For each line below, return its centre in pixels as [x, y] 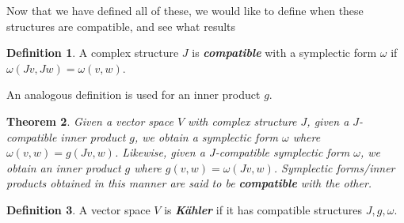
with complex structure [242, 121]
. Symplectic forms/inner [334, 167]
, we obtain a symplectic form [206, 136]
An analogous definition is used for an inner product [133, 94]
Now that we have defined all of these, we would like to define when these [185, 10]
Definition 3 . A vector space [78, 209]
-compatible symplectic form [282, 152]
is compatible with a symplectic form [284, 53]
